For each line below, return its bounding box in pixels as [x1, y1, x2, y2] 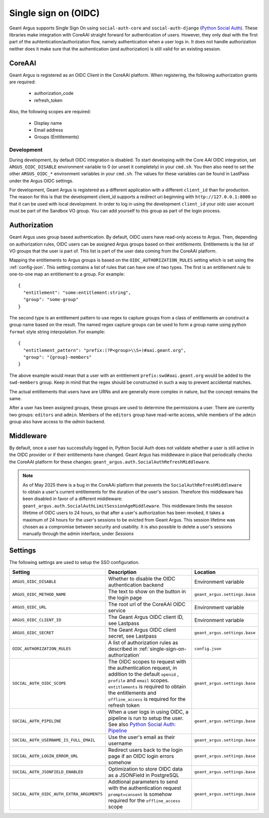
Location [194, 568, 216, 575]
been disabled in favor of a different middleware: [22, 496, 123, 502]
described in [108, 645, 138, 652]
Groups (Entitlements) [34, 134, 79, 140]
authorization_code [34, 90, 74, 96]
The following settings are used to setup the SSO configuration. [9, 559, 139, 565]
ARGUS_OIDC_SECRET [12, 630, 54, 636]
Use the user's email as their [108, 734, 175, 741]
